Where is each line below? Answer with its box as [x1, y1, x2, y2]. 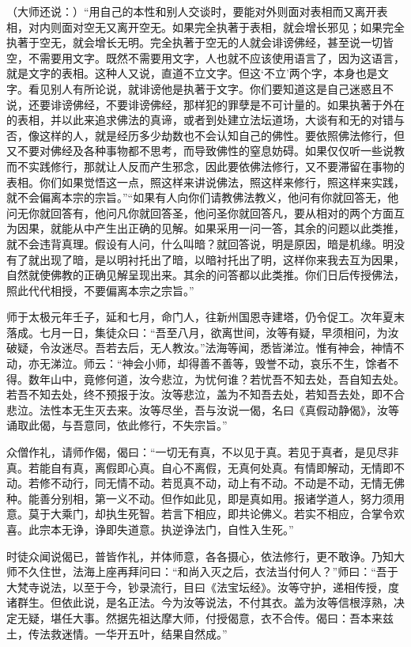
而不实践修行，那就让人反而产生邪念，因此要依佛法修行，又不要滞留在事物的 [6, 157, 405, 174]
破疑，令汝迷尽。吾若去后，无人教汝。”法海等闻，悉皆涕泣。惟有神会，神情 [6, 339, 394, 356]
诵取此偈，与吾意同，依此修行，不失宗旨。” [6, 417, 228, 433]
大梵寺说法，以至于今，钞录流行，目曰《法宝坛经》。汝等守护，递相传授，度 [6, 578, 399, 595]
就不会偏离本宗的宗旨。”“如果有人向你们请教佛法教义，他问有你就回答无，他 [6, 189, 399, 206]
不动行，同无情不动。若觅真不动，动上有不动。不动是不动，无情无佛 [50, 475, 405, 491]
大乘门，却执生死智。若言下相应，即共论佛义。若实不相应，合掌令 [50, 505, 394, 522]
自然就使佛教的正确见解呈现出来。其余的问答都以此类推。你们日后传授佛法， [6, 267, 405, 283]
